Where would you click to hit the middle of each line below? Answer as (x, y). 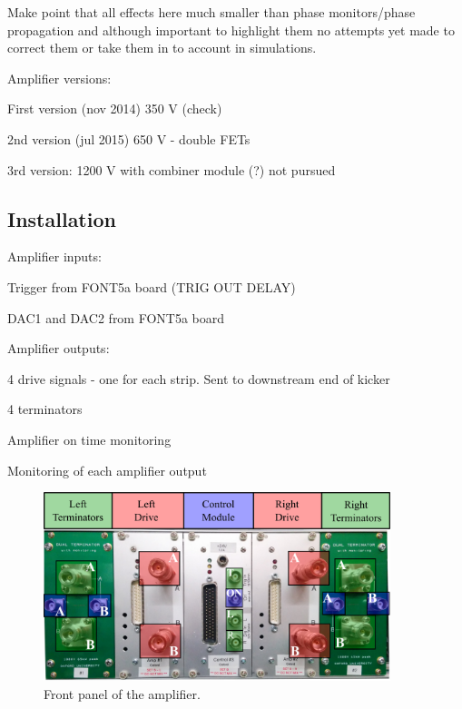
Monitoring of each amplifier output (107, 470)
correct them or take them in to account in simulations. (162, 48)
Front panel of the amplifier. (122, 693)
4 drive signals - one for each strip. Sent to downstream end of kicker (199, 378)
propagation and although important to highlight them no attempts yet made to (231, 30)
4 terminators (45, 409)
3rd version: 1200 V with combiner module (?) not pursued (172, 169)
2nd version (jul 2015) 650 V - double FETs (129, 138)
